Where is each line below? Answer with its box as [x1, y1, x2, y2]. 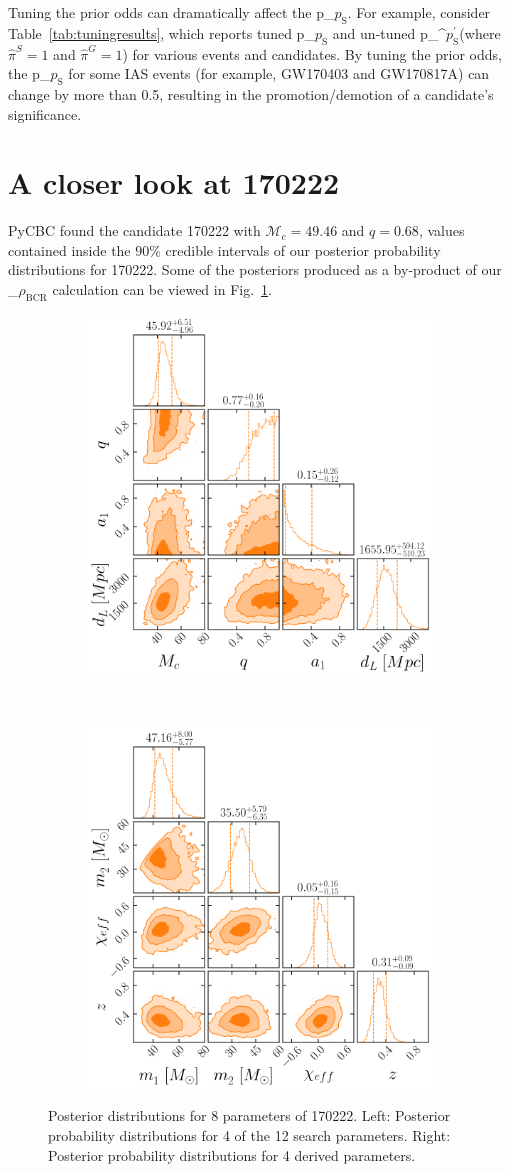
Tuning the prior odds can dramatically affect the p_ [8, 2, 335, 22]
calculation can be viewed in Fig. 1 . [52, 279, 272, 300]
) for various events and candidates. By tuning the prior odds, [122, 43, 502, 64]
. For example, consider [347, 2, 491, 22]
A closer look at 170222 [8, 162, 340, 203]
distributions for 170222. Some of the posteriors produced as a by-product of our [8, 259, 502, 280]
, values [418, 220, 465, 241]
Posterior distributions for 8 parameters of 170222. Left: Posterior [48, 1105, 451, 1126]
